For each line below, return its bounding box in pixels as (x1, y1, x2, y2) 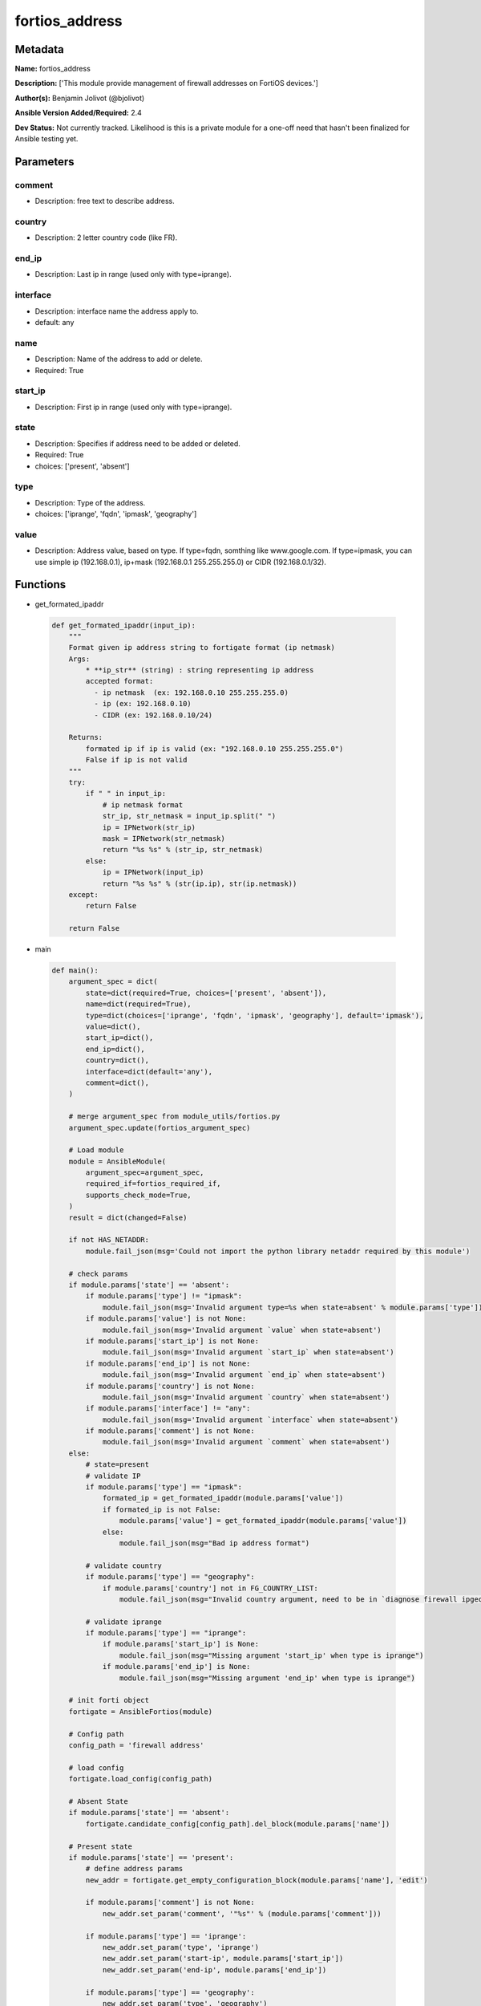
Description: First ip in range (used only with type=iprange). (34, 402, 232, 412)
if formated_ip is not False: (102, 1504, 221, 1514)
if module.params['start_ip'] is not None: (85, 1336, 260, 1346)
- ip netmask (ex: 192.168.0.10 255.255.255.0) (93, 688, 289, 697)
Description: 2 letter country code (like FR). (34, 233, 178, 242)
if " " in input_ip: (85, 789, 167, 798)
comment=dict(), (85, 1078, 150, 1087)
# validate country (85, 1561, 162, 1570)
